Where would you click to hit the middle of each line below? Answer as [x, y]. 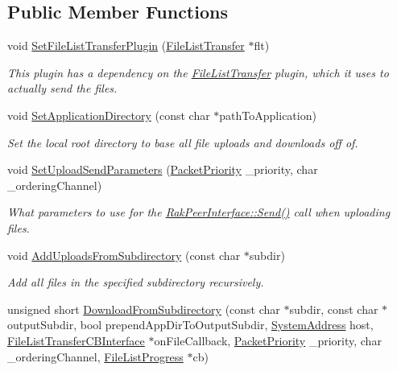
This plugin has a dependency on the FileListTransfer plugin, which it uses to [198, 72]
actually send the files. [62, 88]
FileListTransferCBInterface [76, 340]
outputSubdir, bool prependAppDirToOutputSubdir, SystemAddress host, [190, 325]
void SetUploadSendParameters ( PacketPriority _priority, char [163, 169]
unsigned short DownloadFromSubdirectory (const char [144, 309]
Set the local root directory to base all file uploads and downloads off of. [183, 142]
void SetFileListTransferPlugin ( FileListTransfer [126, 45]
